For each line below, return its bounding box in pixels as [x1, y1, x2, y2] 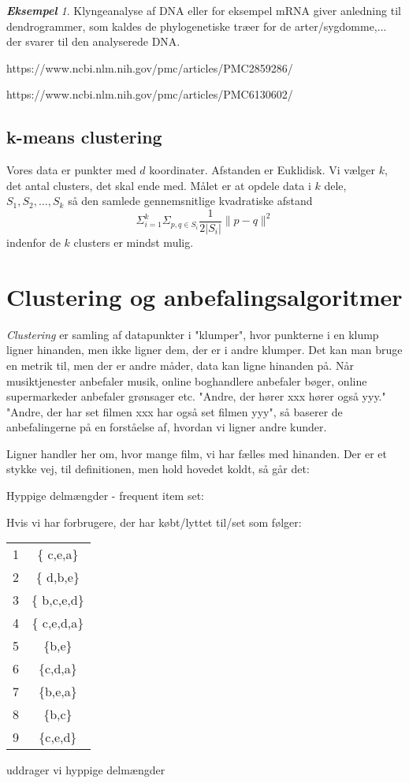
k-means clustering [6, 125, 162, 149]
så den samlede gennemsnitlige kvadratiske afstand [68, 192, 313, 209]
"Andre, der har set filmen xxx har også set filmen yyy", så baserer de [6, 403, 343, 419]
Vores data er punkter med [6, 162, 136, 178]
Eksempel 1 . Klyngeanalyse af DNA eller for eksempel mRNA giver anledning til [6, 2, 401, 18]
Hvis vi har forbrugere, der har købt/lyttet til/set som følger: [6, 513, 302, 530]
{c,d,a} [38, 659, 77, 678]
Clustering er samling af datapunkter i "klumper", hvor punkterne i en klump [6, 326, 379, 342]
